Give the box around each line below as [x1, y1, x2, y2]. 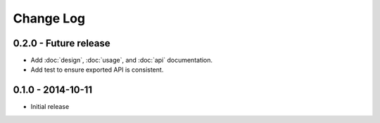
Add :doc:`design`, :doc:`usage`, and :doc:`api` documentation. [30, 56, 213, 65]
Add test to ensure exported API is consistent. [30, 65, 164, 74]
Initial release [30, 103, 70, 111]
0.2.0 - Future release [13, 37, 110, 49]
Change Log [13, 11, 86, 26]
